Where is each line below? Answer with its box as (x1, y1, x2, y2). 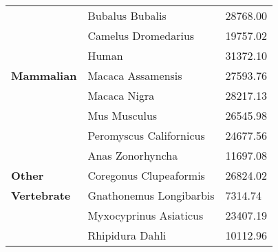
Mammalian (11, 67, 77, 83)
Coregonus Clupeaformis (87, 167, 205, 183)
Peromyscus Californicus (87, 127, 205, 143)
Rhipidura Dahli (87, 227, 167, 243)
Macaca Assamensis (87, 67, 182, 83)
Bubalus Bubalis (87, 8, 167, 23)
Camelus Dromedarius (87, 28, 195, 43)
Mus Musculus (87, 107, 158, 123)
